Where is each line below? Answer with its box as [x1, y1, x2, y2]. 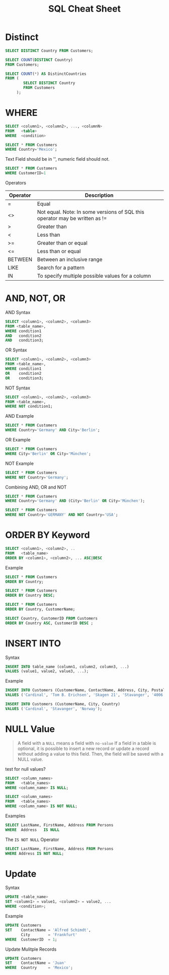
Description [84, 192, 114, 199]
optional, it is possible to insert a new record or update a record [17, 745, 149, 751]
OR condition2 [5, 371, 42, 376]
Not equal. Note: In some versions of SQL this [37, 208, 144, 215]
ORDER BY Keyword [5, 529, 90, 541]
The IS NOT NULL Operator [5, 836, 59, 843]
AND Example [5, 413, 34, 419]
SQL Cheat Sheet [48, 3, 121, 15]
